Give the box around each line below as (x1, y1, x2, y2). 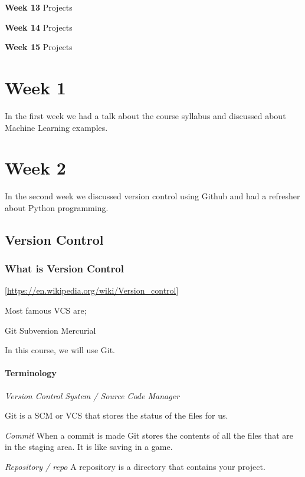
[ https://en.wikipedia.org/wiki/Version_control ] (5, 284, 179, 297)
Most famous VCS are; (5, 304, 87, 316)
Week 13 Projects (5, 1, 73, 13)
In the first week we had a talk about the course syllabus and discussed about (5, 109, 286, 121)
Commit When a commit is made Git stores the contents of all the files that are (5, 429, 293, 441)
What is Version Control (5, 261, 124, 276)
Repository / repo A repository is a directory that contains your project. (5, 460, 265, 472)
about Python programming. (5, 201, 109, 213)
